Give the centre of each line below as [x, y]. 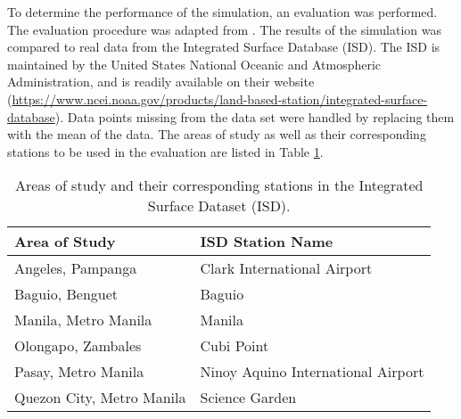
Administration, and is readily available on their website [161, 82]
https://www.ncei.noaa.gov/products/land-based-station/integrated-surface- [220, 99]
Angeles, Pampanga [76, 268]
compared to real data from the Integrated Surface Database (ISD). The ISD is [224, 47]
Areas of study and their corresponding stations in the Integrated [219, 185]
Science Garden [248, 398]
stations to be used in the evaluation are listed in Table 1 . [165, 151]
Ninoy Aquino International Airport [312, 372]
